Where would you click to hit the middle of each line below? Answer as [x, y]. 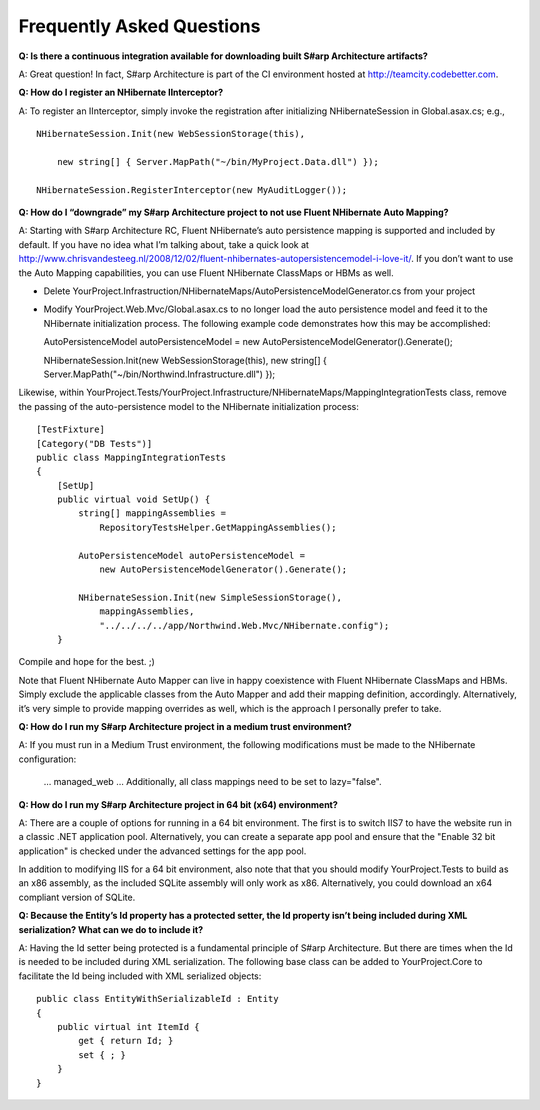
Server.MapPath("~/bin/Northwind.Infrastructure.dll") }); [159, 374]
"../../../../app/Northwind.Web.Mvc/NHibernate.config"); [244, 625]
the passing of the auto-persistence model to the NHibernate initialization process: [189, 406]
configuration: [47, 759]
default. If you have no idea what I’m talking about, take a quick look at [164, 244]
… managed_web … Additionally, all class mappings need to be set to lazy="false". [212, 782]
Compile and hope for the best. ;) [86, 662]
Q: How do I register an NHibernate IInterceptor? [121, 92]
